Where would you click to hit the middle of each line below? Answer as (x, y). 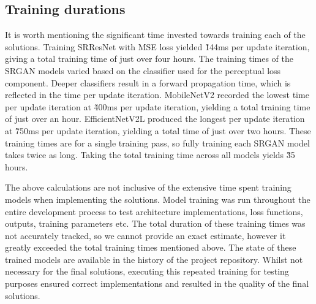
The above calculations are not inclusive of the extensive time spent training (148, 187)
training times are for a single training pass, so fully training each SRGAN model (157, 142)
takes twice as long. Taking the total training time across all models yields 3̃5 (150, 155)
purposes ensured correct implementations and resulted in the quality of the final (157, 283)
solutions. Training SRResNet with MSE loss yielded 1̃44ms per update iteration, (157, 46)
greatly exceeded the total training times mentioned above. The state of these (151, 247)
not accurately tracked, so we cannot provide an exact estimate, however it (145, 235)
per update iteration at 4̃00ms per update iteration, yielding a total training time (158, 106)
